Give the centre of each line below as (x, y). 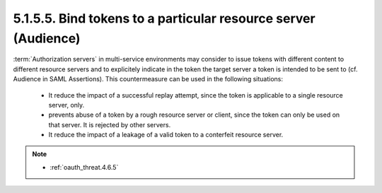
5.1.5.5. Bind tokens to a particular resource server (164, 18)
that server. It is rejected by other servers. (110, 124)
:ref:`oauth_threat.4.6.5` (84, 167)
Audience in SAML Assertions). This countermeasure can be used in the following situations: (148, 79)
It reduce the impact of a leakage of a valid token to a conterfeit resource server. (166, 135)
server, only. (66, 105)
